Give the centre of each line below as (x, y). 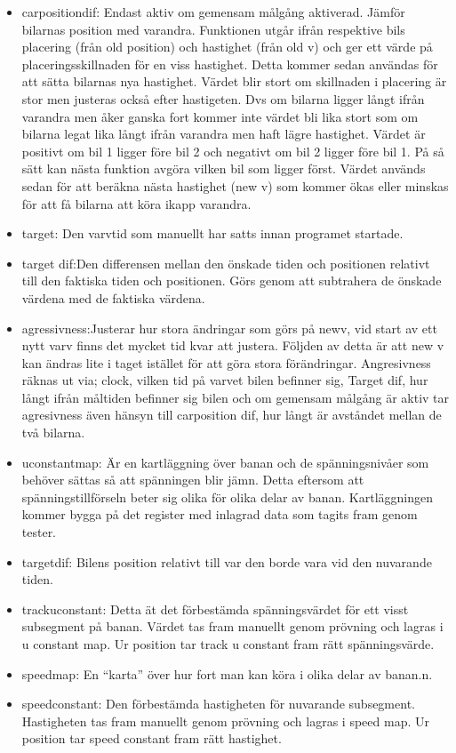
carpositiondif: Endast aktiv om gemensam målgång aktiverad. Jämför (213, 12)
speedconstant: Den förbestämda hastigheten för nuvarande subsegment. (218, 704)
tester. (39, 532)
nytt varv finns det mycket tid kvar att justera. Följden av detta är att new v (233, 345)
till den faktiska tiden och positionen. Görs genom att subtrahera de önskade (232, 280)
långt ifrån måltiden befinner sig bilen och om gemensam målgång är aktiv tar (236, 397)
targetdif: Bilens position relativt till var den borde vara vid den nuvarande (227, 561)
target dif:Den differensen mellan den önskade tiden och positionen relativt (226, 263)
